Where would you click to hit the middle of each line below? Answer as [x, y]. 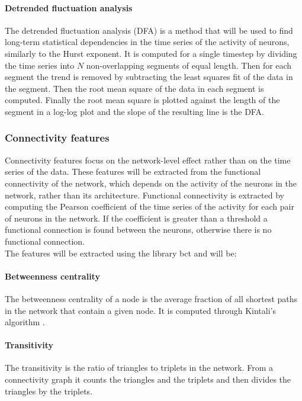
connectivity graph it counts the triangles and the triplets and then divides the [148, 379]
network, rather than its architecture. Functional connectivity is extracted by [144, 195]
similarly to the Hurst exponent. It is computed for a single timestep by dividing [151, 53]
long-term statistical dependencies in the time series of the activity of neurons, [147, 42]
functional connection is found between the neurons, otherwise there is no [138, 230]
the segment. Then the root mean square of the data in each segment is [134, 88]
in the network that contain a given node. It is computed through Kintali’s [140, 310]
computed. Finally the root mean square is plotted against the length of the [142, 100]
